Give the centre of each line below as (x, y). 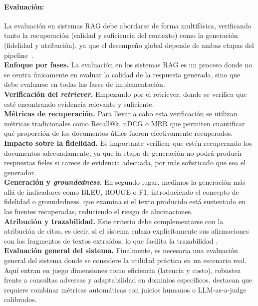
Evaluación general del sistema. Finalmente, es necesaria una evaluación (121, 250)
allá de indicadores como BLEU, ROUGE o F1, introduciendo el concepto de (122, 191)
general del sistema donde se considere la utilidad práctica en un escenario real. (125, 260)
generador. (20, 172)
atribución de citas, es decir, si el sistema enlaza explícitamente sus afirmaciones (127, 231)
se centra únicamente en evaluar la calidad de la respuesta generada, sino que (122, 74)
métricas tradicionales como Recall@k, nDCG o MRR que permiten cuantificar (125, 123)
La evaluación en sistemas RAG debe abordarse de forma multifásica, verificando (128, 25)
